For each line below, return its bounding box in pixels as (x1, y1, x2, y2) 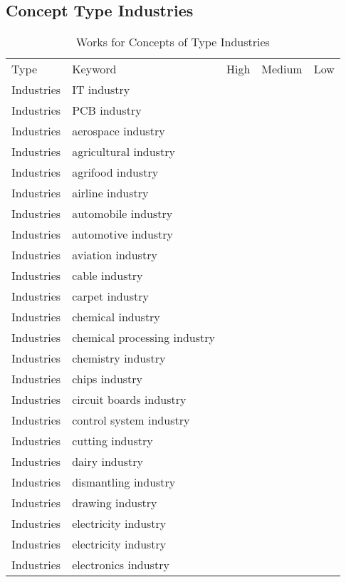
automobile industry (72, 205, 173, 222)
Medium (261, 61, 303, 78)
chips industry (72, 370, 143, 388)
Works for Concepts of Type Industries (75, 33, 270, 51)
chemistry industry (72, 350, 166, 367)
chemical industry (72, 308, 160, 326)
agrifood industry (72, 164, 159, 181)
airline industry (72, 185, 149, 202)
